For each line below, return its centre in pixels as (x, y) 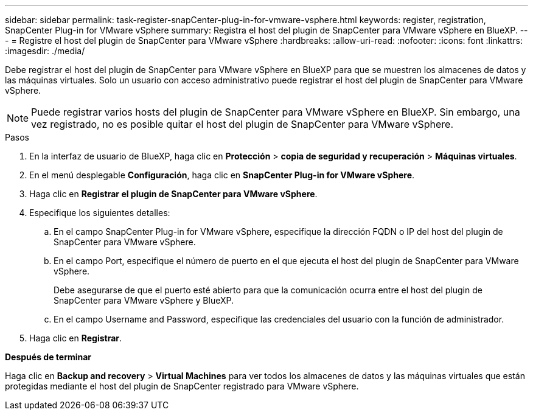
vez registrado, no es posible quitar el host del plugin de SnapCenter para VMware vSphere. (242, 124)
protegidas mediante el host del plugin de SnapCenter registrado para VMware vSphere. (182, 386)
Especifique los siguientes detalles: (100, 213)
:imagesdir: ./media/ (45, 51)
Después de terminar (48, 357)
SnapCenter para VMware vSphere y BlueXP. (144, 300)
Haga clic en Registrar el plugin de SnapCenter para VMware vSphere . (173, 194)
